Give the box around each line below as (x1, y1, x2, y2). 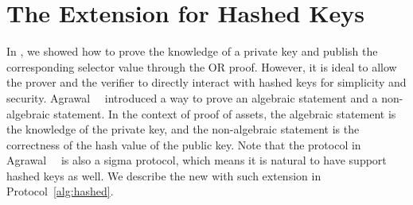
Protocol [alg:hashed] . (6, 183, 114, 199)
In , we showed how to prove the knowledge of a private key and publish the (6, 43, 378, 60)
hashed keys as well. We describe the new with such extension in (6, 167, 321, 184)
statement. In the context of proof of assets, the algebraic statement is (53, 105, 396, 122)
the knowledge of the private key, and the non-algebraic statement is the (6, 121, 360, 137)
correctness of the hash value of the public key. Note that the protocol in (6, 136, 361, 153)
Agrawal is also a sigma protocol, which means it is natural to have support (6, 152, 387, 168)
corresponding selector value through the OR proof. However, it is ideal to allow (6, 58, 397, 75)
